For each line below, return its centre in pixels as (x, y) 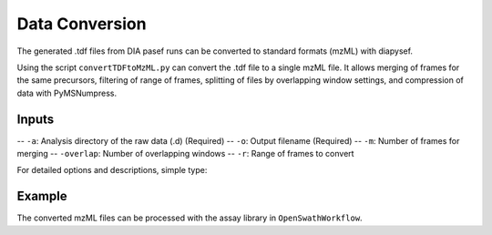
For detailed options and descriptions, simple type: (112, 170)
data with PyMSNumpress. (67, 93)
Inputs (36, 119)
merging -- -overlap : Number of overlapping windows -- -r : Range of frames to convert (185, 154)
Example (42, 196)
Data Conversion (82, 24)
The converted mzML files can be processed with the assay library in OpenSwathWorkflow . (190, 218)
